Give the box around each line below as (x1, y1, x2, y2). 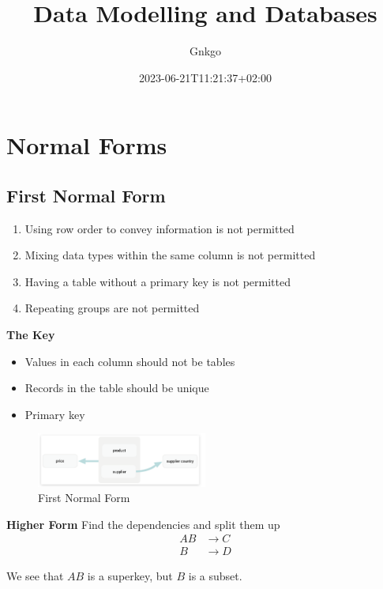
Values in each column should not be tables (24, 353, 235, 369)
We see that (6, 568, 64, 584)
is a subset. (188, 568, 242, 584)
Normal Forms (6, 129, 167, 161)
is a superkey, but (87, 568, 173, 584)
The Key (6, 327, 55, 343)
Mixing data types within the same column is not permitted (24, 247, 316, 263)
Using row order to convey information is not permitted (24, 220, 295, 236)
